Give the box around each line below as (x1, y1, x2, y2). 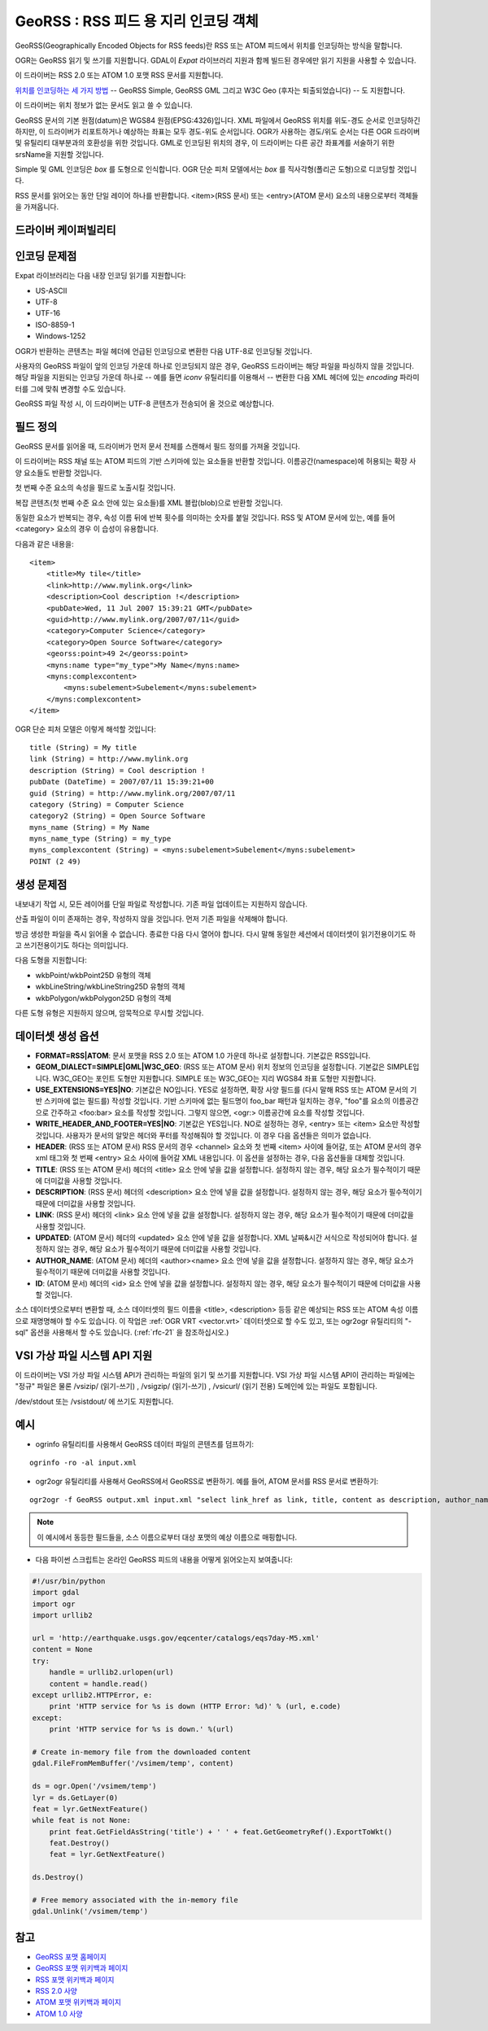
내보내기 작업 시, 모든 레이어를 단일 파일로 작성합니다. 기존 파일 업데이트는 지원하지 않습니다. (15, 899, 308, 909)
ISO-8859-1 (35, 320, 75, 330)
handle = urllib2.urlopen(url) (49, 1668, 174, 1677)
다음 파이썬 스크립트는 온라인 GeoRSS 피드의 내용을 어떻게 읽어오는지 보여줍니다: (35, 1555, 293, 1565)
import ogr (32, 1599, 76, 1609)
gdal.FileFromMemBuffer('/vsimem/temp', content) (32, 1758, 234, 1768)
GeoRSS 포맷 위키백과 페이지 (35, 1963, 129, 1973)
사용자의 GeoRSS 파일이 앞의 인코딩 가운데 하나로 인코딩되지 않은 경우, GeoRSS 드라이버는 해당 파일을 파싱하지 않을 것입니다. (15, 360, 415, 370)
